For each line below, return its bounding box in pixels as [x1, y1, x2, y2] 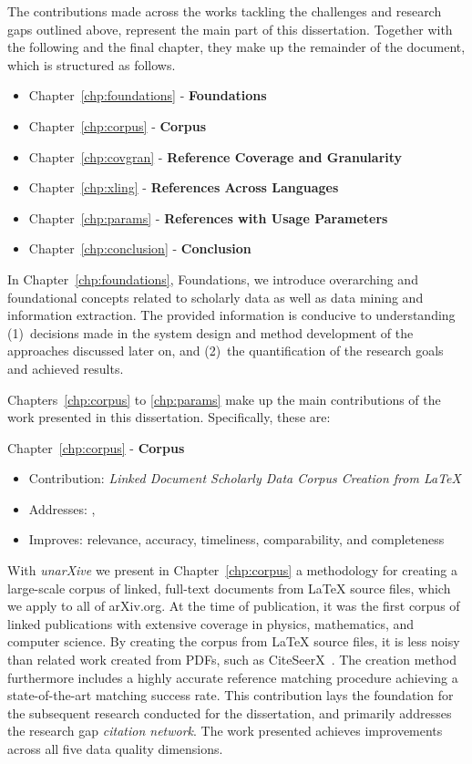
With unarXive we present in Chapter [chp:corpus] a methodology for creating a [7, 561, 457, 580]
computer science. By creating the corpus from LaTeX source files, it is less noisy [7, 632, 460, 651]
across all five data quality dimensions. [7, 739, 223, 758]
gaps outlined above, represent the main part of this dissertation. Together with [7, 19, 453, 38]
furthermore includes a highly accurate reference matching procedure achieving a [7, 667, 458, 687]
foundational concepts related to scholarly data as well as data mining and [7, 287, 424, 306]
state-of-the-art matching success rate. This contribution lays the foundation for [7, 686, 454, 705]
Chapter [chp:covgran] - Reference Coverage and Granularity [28, 147, 403, 166]
